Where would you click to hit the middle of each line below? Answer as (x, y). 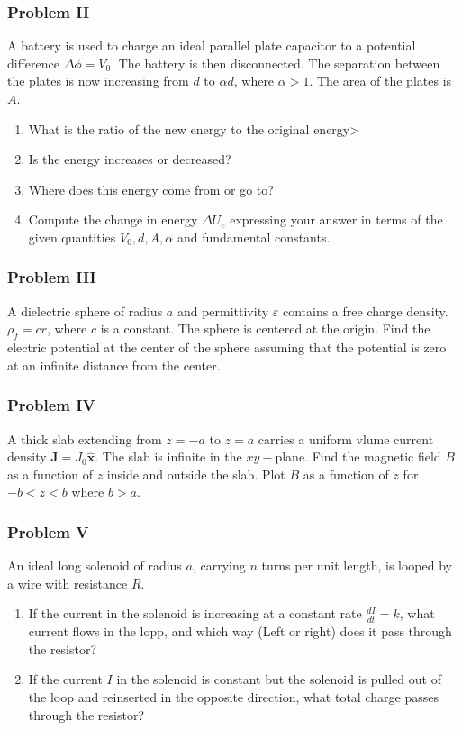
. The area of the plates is (380, 81)
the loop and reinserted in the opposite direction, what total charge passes (233, 696)
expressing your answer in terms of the (336, 219)
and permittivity (223, 310)
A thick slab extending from (85, 438)
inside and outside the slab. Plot (196, 474)
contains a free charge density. (365, 310)
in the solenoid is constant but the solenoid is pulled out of (279, 679)
